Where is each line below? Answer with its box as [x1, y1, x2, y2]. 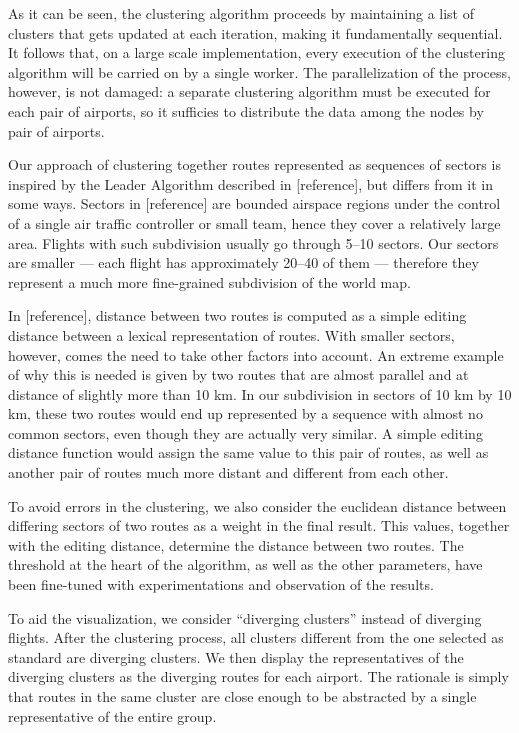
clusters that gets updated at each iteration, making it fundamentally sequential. [8, 22, 503, 43]
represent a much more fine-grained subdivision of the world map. [8, 271, 411, 292]
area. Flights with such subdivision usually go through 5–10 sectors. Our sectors [8, 232, 499, 253]
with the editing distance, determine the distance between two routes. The [8, 534, 464, 555]
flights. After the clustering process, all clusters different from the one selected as [8, 627, 504, 648]
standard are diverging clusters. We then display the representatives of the [8, 646, 464, 667]
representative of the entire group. [8, 705, 217, 726]
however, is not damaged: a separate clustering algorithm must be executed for [8, 81, 491, 102]
